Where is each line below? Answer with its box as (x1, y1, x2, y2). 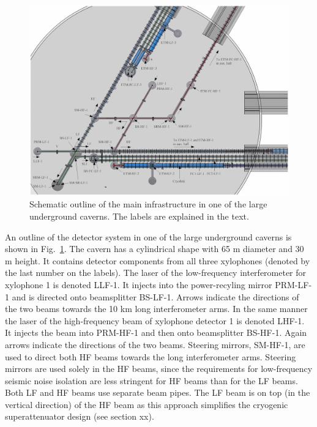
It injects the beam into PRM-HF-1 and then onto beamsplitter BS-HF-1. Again (5, 326, 307, 339)
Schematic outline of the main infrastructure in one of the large (29, 198, 267, 210)
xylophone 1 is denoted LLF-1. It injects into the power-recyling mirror (5, 278, 272, 291)
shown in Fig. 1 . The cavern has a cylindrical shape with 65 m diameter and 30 (5, 242, 304, 255)
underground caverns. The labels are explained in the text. (29, 209, 249, 222)
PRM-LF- (275, 278, 312, 291)
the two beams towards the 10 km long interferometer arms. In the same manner (5, 302, 308, 315)
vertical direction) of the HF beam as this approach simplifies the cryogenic (5, 398, 288, 410)
